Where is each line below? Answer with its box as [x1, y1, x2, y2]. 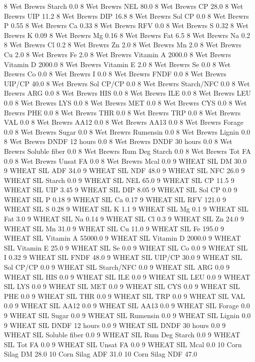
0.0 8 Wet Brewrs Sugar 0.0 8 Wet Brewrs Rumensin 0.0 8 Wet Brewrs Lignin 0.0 [4, 126, 251, 137]
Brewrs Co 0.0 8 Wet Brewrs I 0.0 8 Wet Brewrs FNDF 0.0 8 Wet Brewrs [4, 69, 226, 79]
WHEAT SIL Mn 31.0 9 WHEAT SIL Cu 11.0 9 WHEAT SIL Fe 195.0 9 [4, 223, 224, 233]
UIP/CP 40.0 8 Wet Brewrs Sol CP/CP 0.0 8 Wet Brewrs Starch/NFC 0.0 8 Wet [4, 78, 250, 88]
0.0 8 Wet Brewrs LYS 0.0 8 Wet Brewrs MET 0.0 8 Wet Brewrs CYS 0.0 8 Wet [4, 97, 247, 108]
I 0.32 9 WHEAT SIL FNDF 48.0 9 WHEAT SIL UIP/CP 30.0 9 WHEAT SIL [4, 252, 242, 262]
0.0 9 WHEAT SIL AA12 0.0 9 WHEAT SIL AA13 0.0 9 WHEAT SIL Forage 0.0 [4, 300, 250, 311]
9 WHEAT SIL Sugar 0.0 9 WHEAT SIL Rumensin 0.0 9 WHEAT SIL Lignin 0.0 [4, 310, 251, 320]
